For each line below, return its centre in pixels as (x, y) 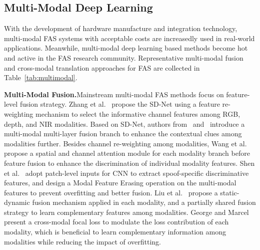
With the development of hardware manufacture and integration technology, (121, 28)
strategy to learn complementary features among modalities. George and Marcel (126, 212)
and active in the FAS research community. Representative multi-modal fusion (124, 57)
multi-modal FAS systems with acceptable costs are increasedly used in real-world (129, 38)
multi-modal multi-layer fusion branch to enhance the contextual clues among (123, 134)
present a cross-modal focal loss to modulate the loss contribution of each (116, 222)
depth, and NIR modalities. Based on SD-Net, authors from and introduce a (124, 123)
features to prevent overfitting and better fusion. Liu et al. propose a (111, 192)
